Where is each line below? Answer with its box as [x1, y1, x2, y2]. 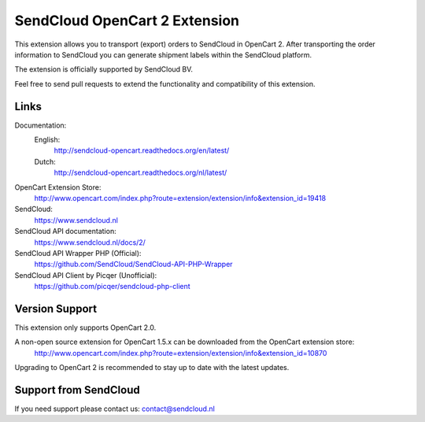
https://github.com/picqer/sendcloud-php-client [34, 282, 190, 291]
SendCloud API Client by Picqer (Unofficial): [14, 270, 157, 279]
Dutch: [34, 157, 57, 166]
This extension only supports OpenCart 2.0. [14, 323, 157, 332]
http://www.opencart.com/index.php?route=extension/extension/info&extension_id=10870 [34, 348, 327, 357]
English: [34, 135, 61, 145]
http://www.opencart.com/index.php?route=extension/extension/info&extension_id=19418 [34, 193, 327, 202]
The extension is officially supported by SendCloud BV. [14, 65, 193, 74]
